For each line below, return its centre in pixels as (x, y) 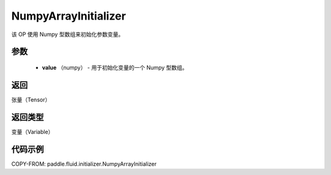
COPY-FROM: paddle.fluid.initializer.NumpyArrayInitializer (84, 164)
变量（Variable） (32, 132)
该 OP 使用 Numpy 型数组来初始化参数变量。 (67, 34)
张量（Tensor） (31, 99)
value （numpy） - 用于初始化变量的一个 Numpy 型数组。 (115, 67)
